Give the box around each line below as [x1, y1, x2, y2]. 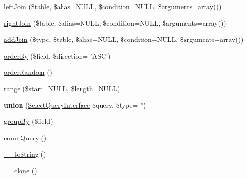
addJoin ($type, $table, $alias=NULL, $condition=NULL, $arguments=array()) [4, 34, 244, 44]
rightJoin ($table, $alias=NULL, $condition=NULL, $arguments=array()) [4, 18, 226, 28]
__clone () [4, 165, 37, 175]
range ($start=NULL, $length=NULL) [4, 83, 120, 93]
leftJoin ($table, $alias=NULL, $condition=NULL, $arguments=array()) [4, 1, 222, 11]
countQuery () [4, 132, 47, 142]
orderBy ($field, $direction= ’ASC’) [4, 50, 111, 60]
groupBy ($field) [4, 116, 53, 126]
